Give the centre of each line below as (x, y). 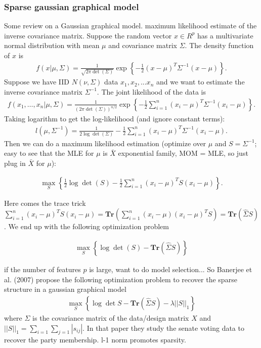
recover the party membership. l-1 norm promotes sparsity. (95, 340)
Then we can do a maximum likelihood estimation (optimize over (105, 143)
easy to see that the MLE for (49, 153)
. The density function (219, 45)
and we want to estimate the (200, 82)
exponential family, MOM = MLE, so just (183, 153)
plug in (15, 163)
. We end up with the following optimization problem (86, 226)
